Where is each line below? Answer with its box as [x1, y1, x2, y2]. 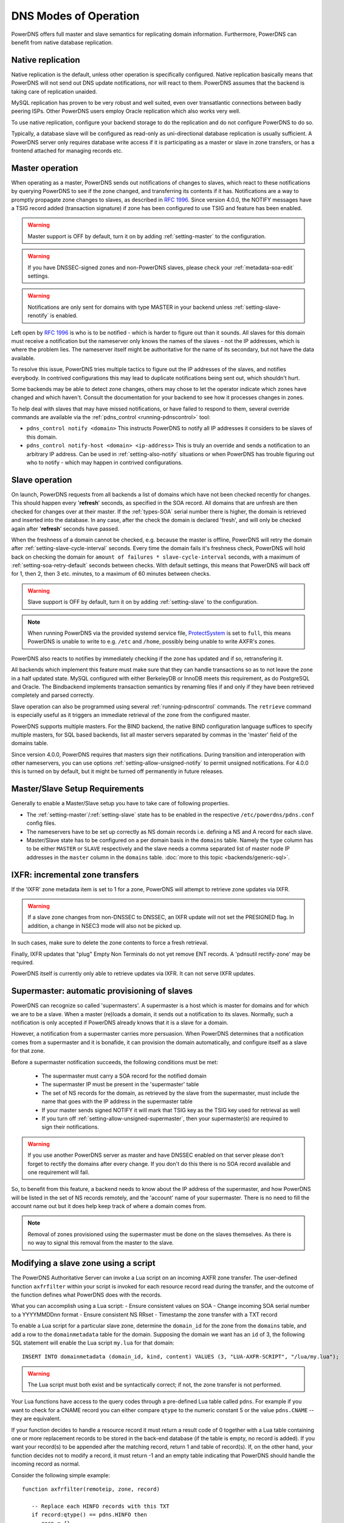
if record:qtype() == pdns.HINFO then [31, 1511, 147, 1518]
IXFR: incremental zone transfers [11, 869, 139, 880]
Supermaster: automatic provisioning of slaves [11, 986, 193, 996]
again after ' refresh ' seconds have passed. [11, 525, 120, 532]
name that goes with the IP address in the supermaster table [41, 1098, 193, 1105]
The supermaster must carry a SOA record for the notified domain [41, 1072, 207, 1080]
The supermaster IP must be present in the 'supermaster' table [41, 1081, 199, 1088]
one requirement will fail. [27, 1168, 89, 1176]
